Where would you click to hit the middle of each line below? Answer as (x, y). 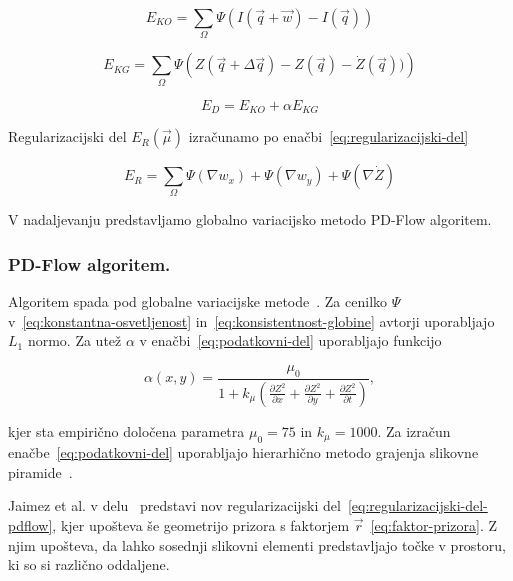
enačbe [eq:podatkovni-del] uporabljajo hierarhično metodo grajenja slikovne (243, 452)
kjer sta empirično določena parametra (126, 430)
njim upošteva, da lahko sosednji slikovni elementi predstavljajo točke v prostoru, (257, 544)
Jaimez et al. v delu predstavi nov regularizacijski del (174, 505)
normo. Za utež (74, 340)
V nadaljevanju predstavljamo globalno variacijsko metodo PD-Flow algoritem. (250, 219)
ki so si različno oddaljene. (89, 564)
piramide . (40, 471)
